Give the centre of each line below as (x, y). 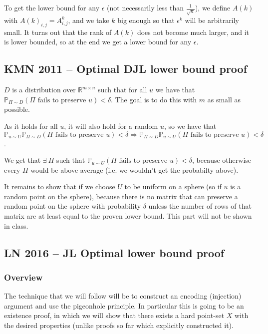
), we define (213, 7)
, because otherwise (222, 160)
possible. (17, 109)
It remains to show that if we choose (60, 186)
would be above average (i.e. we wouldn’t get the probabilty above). (134, 169)
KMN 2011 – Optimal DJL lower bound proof (126, 69)
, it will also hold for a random (111, 126)
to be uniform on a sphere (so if (173, 186)
